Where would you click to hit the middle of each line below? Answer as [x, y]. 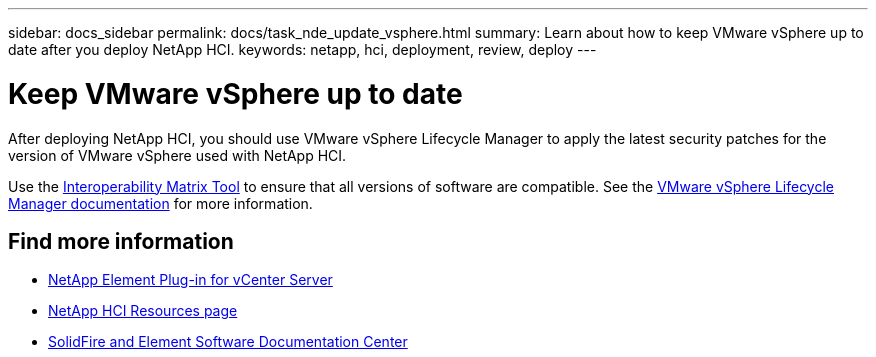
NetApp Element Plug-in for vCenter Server [190, 280]
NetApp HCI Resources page [143, 311]
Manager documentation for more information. [160, 203]
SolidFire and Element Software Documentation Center [228, 342]
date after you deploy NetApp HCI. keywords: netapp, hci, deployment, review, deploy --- [302, 49]
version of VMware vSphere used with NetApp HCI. [177, 155]
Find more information [121, 241]
